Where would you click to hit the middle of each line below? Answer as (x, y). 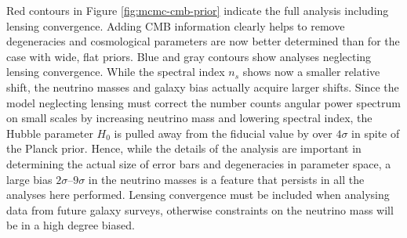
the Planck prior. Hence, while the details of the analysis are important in (184, 148)
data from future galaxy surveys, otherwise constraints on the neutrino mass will (200, 209)
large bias (29, 179)
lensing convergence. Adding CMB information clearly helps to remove (176, 25)
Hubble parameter (50, 133)
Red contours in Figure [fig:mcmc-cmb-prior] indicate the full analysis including (198, 10)
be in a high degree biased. (71, 225)
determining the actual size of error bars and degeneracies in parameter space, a (199, 163)
